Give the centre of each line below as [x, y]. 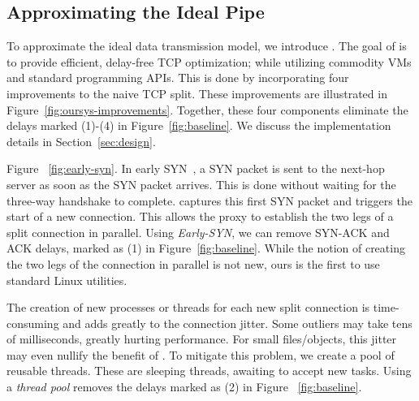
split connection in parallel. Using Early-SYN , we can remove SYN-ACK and [198, 232]
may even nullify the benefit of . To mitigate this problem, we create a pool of [201, 354]
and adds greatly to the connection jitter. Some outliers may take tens [238, 323]
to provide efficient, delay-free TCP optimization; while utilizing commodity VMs [209, 61]
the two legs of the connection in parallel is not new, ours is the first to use [193, 263]
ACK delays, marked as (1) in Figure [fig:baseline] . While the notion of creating [206, 248]
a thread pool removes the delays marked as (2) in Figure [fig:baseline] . [184, 387]
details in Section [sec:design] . [81, 141]
